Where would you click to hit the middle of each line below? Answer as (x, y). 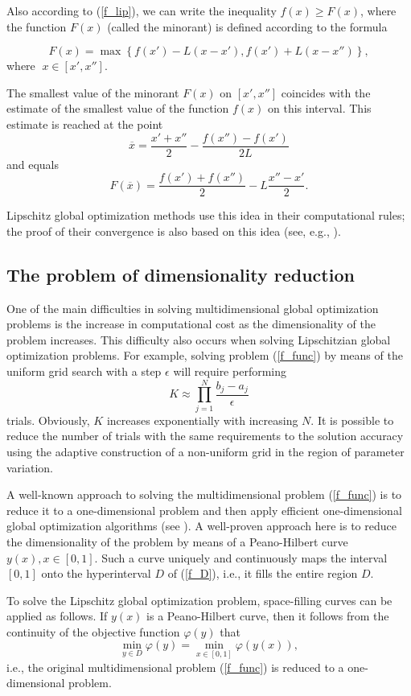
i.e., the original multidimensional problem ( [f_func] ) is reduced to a (175, 667)
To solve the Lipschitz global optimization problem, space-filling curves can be (199, 600)
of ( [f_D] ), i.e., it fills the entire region (263, 573)
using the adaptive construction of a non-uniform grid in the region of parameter (205, 451)
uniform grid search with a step (84, 371)
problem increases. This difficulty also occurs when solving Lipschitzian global (199, 339)
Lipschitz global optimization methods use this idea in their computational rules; (206, 215)
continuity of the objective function (93, 631)
